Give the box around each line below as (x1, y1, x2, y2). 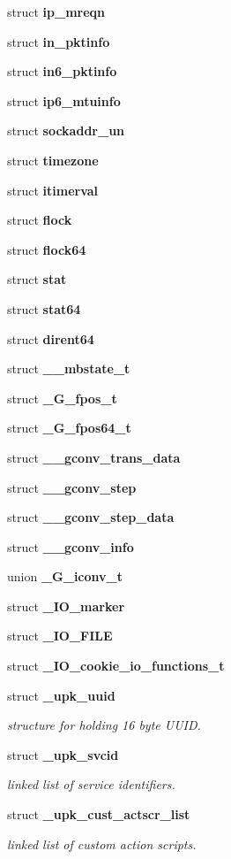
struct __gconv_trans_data (7, 448, 181, 466)
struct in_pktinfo (7, 32, 110, 50)
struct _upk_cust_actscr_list (7, 805, 190, 824)
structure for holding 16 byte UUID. (7, 716, 201, 734)
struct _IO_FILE (7, 626, 113, 645)
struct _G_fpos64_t (7, 418, 131, 437)
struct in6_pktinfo (7, 62, 117, 81)
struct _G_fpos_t (7, 388, 117, 407)
